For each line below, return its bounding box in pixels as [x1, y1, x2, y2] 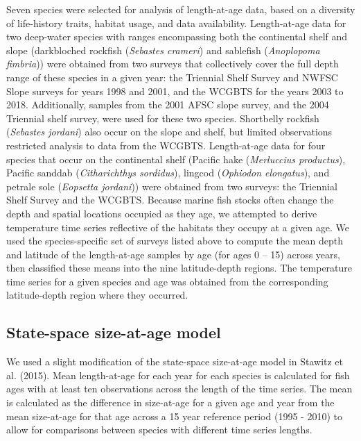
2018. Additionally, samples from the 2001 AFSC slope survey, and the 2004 [6, 97, 329, 112]
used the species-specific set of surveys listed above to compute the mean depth [6, 233, 343, 248]
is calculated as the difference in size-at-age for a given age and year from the [6, 395, 335, 410]
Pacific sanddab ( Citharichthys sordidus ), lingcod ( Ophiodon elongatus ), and [6, 165, 330, 180]
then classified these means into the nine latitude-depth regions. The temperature [6, 260, 353, 275]
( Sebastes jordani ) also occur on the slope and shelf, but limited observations [6, 124, 333, 139]
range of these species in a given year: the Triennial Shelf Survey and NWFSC [6, 69, 338, 84]
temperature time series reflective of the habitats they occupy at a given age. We [6, 219, 349, 234]
